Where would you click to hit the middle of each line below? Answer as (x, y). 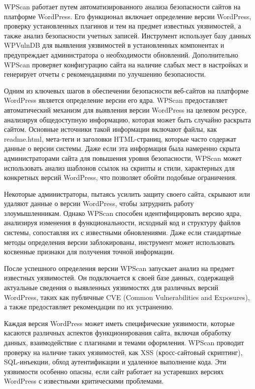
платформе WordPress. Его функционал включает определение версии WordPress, (128, 16)
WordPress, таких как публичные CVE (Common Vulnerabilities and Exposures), (127, 297)
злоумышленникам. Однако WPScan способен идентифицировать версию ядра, (123, 213)
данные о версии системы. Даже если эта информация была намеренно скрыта (122, 148)
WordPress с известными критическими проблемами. (84, 381)
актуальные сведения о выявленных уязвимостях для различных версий (111, 287)
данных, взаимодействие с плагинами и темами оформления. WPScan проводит (124, 342)
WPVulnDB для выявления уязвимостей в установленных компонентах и (114, 45)
